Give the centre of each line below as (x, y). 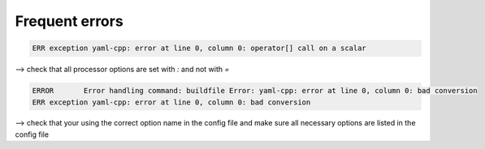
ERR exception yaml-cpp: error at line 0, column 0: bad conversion (171, 102)
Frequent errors (69, 21)
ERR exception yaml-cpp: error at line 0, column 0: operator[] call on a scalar (199, 48)
